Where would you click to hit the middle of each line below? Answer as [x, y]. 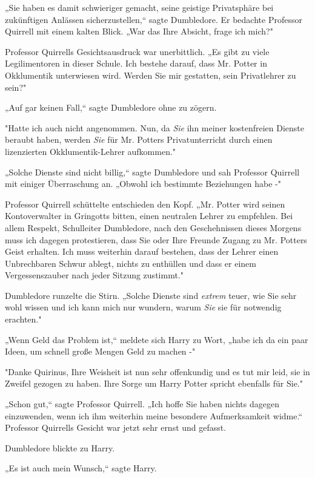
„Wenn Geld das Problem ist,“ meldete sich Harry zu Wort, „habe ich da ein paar [157, 339]
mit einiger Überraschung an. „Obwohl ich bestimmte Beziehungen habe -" [143, 184]
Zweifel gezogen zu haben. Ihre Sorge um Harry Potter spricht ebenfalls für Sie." [154, 383]
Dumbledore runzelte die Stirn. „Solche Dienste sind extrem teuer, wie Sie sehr [151, 295]
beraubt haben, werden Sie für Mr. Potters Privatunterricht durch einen [139, 139]
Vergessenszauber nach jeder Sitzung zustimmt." [94, 275]
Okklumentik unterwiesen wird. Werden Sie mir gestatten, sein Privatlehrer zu [151, 75]
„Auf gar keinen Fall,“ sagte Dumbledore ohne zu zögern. [111, 107]
